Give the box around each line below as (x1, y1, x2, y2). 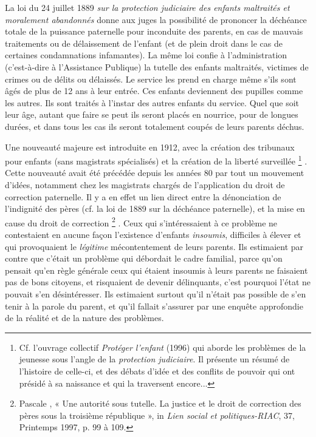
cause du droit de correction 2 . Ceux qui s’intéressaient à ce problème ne (5, 214, 278, 229)
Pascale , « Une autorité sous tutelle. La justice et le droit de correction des (19, 397, 301, 410)
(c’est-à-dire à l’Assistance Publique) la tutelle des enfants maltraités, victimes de (5, 60, 309, 73)
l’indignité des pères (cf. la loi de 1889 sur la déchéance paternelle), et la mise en (5, 202, 305, 215)
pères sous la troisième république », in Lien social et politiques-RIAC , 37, (19, 408, 295, 421)
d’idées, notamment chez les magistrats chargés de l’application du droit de (5, 178, 285, 191)
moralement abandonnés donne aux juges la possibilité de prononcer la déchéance (5, 13, 307, 25)
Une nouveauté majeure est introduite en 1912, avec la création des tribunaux (5, 140, 295, 153)
